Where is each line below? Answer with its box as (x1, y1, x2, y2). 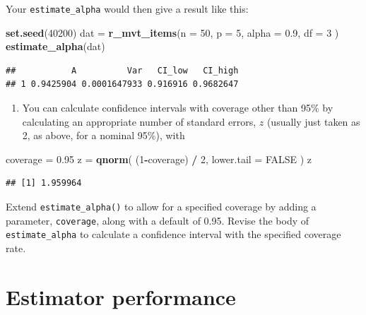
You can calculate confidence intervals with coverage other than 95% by (22, 100, 333, 115)
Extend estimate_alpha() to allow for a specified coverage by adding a (6, 199, 317, 213)
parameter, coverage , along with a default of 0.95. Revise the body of (6, 213, 309, 227)
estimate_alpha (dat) (6, 39, 105, 54)
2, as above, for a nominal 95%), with (22, 128, 185, 143)
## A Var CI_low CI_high (6, 65, 239, 76)
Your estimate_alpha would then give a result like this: (6, 1, 249, 16)
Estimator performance (6, 282, 236, 311)
